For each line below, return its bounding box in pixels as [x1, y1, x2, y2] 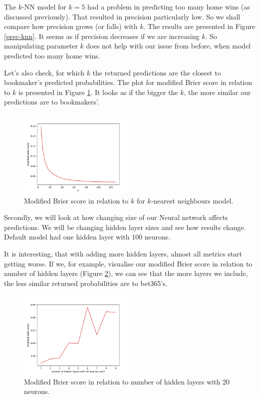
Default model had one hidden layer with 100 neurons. [4, 231, 171, 242]
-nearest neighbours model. [151, 195, 234, 205]
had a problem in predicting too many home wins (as [87, 1, 250, 11]
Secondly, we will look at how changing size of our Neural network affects [4, 212, 228, 222]
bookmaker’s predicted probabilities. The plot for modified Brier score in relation [4, 77, 252, 87]
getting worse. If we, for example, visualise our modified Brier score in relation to [4, 258, 253, 268]
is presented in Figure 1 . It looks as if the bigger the [18, 86, 178, 97]
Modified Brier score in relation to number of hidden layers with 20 [24, 376, 230, 386]
